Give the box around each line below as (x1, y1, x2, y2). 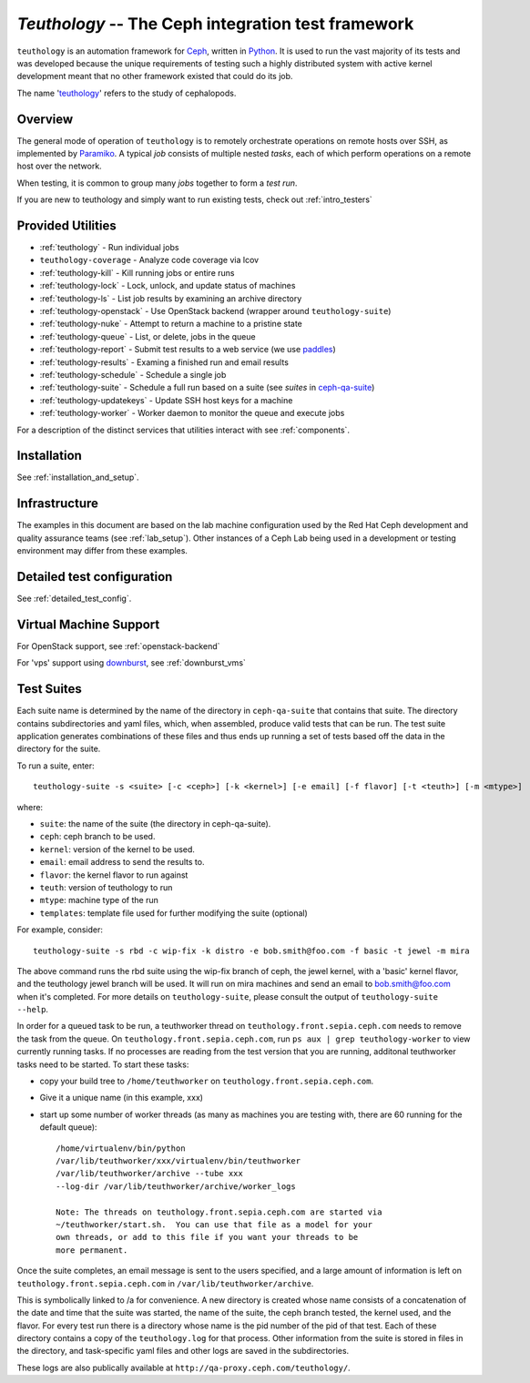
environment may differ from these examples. (16, 545, 189, 556)
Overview (16, 111, 74, 127)
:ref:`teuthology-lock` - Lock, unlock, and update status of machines (39, 280, 296, 291)
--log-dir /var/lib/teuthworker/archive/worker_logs (56, 1181, 296, 1192)
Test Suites (16, 681, 82, 697)
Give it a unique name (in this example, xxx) (39, 1093, 204, 1103)
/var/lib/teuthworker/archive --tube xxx (56, 1168, 243, 1179)
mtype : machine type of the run (39, 895, 158, 906)
